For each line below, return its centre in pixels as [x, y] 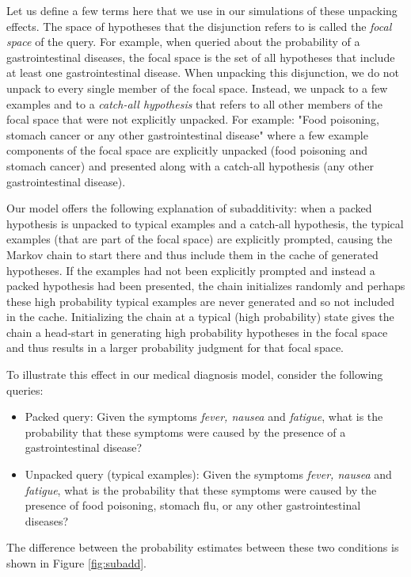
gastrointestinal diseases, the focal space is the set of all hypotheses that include [201, 57]
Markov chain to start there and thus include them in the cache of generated [192, 254]
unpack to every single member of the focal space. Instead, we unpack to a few [197, 88]
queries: [25, 390]
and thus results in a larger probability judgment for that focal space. [175, 348]
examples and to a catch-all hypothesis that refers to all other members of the [195, 103]
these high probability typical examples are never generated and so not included [201, 301]
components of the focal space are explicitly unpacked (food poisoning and [187, 150]
